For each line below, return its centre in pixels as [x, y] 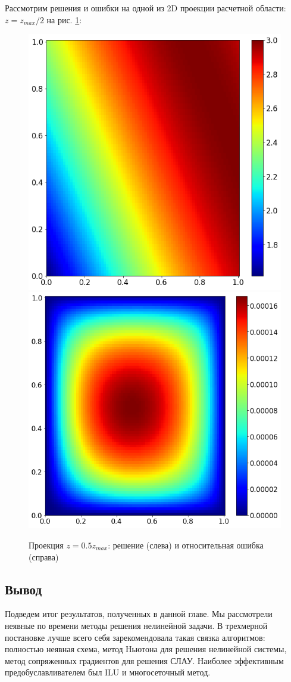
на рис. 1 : [64, 19]
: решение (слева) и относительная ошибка [186, 545]
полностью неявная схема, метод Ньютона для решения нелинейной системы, [146, 649]
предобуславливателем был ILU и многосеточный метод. [108, 672]
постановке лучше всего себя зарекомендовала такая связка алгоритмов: [135, 637]
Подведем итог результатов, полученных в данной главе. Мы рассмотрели [139, 614]
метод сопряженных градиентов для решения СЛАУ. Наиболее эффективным [144, 660]
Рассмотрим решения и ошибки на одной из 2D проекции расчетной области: [145, 8]
